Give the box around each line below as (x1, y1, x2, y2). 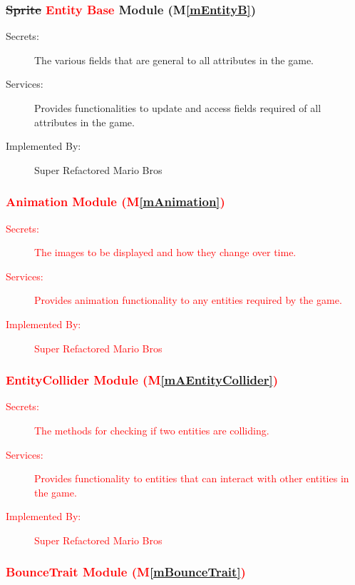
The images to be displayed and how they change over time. (34, 245, 297, 260)
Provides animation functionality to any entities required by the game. (34, 292, 342, 307)
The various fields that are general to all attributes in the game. (34, 52, 314, 67)
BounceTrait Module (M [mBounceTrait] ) (6, 563, 246, 581)
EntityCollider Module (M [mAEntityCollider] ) (6, 371, 278, 389)
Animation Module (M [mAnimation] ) (6, 193, 225, 210)
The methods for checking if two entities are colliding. (34, 422, 269, 437)
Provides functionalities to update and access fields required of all (34, 101, 321, 115)
